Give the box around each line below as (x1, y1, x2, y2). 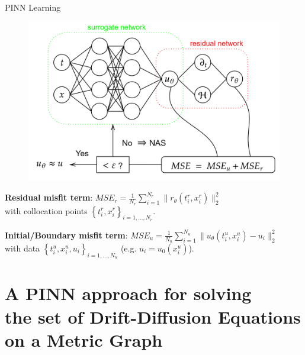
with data (5, 242, 40, 254)
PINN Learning (5, 1, 61, 13)
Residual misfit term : (5, 191, 93, 204)
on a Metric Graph (5, 327, 163, 351)
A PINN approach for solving (5, 281, 252, 305)
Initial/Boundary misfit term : (5, 228, 128, 241)
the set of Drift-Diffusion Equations (5, 304, 301, 328)
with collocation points (5, 204, 88, 217)
